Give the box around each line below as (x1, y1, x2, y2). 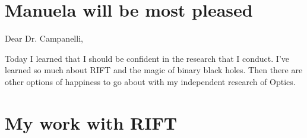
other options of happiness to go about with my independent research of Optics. (5, 75, 296, 87)
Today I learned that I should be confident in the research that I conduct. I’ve (5, 52, 289, 64)
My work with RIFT (5, 110, 178, 134)
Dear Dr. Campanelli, (5, 32, 83, 45)
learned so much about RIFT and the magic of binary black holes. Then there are (5, 64, 303, 76)
